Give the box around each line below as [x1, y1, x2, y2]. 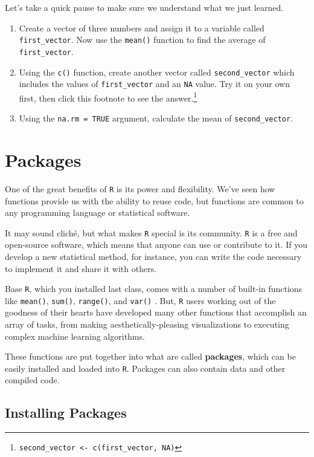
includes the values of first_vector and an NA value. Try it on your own [19, 77, 290, 90]
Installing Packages [5, 403, 127, 422]
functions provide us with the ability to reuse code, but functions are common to [5, 194, 304, 207]
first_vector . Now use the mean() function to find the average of [19, 33, 266, 46]
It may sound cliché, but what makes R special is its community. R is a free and [5, 226, 298, 239]
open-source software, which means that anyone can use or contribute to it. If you [5, 238, 307, 251]
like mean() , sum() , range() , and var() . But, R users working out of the [5, 294, 276, 306]
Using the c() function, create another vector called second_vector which [19, 65, 295, 78]
